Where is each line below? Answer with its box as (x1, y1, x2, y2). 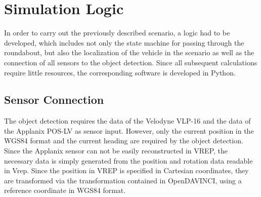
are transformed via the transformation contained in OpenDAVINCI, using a (4, 175, 242, 185)
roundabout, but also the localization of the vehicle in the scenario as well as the (4, 47, 254, 58)
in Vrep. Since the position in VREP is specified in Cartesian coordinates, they (4, 165, 249, 176)
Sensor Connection (4, 92, 104, 107)
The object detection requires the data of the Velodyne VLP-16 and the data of (4, 115, 251, 126)
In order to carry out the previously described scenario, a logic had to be (4, 27, 230, 38)
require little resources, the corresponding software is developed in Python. (4, 67, 236, 77)
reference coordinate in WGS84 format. (4, 185, 126, 195)
